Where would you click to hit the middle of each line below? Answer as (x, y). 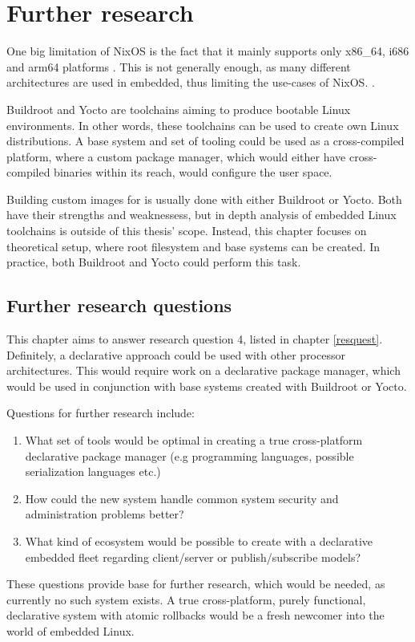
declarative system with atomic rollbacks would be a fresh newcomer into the (195, 615)
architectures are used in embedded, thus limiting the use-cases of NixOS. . (191, 82)
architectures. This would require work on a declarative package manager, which (203, 370)
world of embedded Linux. (71, 630)
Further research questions (119, 305)
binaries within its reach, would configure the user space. (193, 172)
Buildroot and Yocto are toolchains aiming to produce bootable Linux (179, 109)
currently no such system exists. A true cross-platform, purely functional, (186, 599)
